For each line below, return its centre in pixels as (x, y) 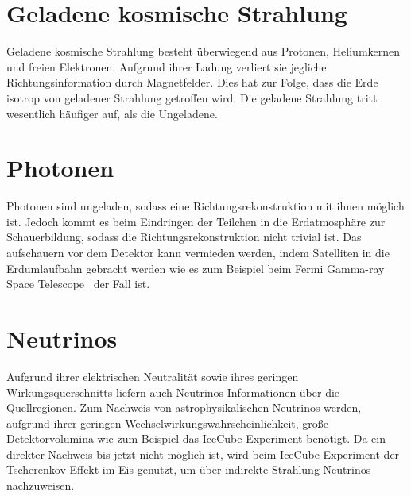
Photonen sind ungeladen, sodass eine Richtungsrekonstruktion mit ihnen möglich (205, 206)
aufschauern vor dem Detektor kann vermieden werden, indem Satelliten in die (198, 252)
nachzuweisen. (41, 485)
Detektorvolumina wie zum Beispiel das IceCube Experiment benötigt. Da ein (196, 438)
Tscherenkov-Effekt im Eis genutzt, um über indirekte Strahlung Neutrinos (189, 469)
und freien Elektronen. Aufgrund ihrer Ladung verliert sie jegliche (167, 66)
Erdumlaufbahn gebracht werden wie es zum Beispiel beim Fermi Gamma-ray (196, 268)
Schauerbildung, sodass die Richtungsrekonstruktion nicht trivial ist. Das (184, 237)
